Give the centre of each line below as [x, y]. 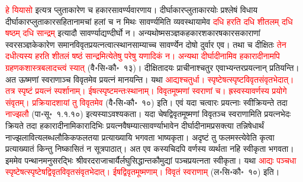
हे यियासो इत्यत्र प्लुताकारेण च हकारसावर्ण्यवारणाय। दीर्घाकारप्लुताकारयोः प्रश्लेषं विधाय [132, 9]
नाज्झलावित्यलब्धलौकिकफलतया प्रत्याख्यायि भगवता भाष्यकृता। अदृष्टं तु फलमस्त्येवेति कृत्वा [140, 137]
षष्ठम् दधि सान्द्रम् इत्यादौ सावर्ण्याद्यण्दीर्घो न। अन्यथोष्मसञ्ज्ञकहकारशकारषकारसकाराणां [133, 33]
